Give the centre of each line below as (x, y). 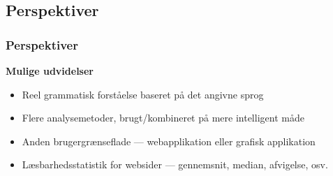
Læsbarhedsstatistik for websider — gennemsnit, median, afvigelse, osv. (175, 164)
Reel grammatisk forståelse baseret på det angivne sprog (143, 94)
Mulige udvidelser (50, 71)
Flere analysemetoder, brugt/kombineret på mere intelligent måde (163, 118)
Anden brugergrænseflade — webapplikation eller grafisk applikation (169, 141)
